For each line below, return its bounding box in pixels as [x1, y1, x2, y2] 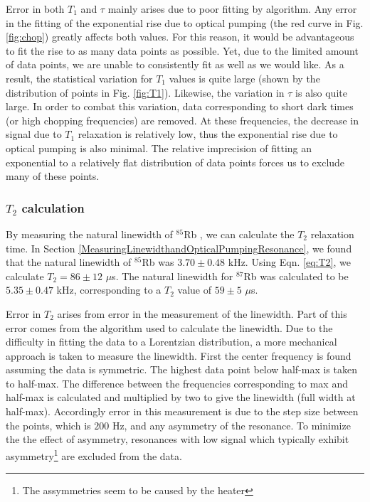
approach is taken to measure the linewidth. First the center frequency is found [6, 348, 351, 363]
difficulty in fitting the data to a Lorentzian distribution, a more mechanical [6, 334, 337, 349]
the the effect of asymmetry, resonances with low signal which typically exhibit [6, 432, 349, 447]
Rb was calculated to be [243, 268, 349, 283]
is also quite [295, 85, 347, 100]
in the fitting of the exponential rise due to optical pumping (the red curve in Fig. [6, 15, 364, 30]
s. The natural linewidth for [112, 268, 233, 283]
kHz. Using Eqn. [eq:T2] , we [228, 255, 351, 269]
